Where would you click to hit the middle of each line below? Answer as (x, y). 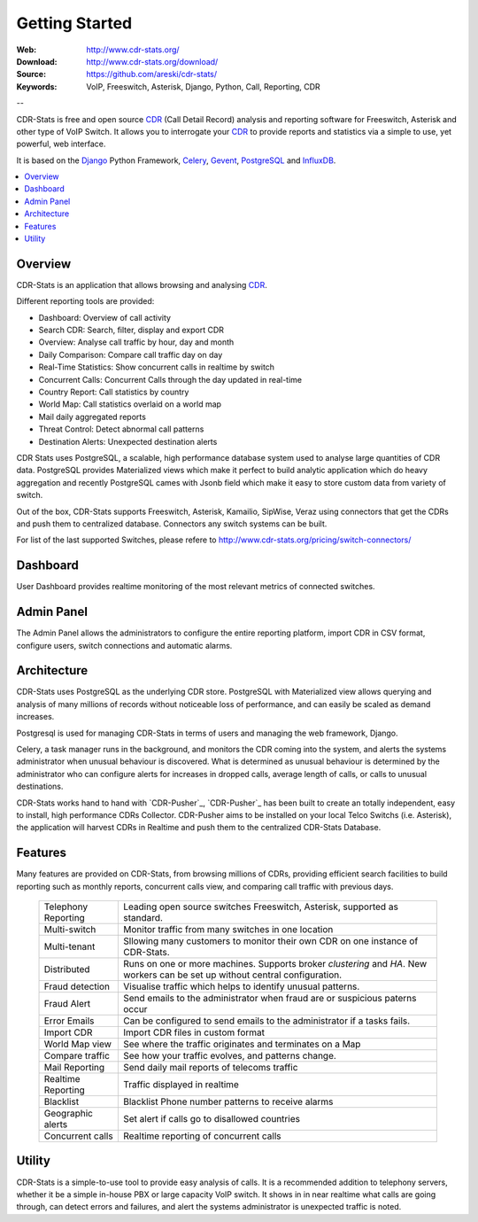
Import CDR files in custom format (194, 1032)
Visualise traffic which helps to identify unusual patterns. (242, 986)
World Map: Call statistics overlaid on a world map (130, 404)
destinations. (40, 786)
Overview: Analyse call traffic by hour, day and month (136, 342)
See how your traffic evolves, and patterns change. (230, 1056)
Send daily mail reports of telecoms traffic (211, 1068)
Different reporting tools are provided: (85, 301)
